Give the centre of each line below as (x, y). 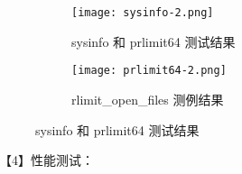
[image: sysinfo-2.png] (143, 13)
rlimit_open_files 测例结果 (148, 99)
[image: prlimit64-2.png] (149, 71)
